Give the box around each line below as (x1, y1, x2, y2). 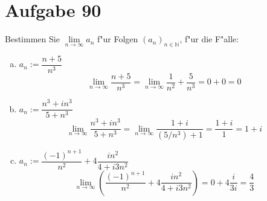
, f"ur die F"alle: (179, 33, 239, 45)
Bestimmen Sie (5, 33, 60, 45)
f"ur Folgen (97, 33, 138, 45)
